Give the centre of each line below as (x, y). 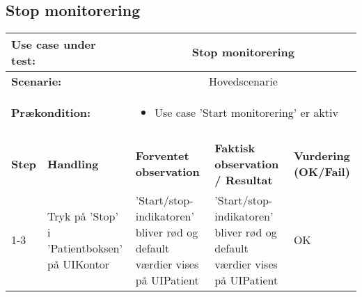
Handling (73, 163)
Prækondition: (51, 112)
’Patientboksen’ (85, 248)
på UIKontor (78, 264)
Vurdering (322, 156)
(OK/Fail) (322, 172)
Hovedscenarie (243, 81)
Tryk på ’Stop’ (83, 216)
